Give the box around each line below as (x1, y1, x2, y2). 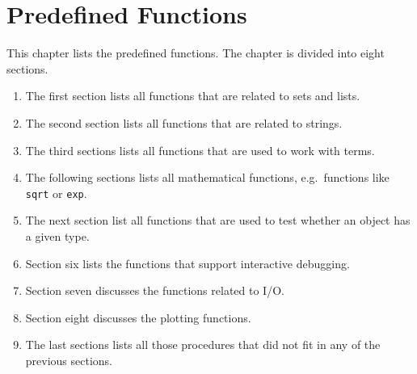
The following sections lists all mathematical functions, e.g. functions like (25, 169, 390, 186)
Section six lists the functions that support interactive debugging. (25, 254, 350, 271)
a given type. (25, 227, 90, 244)
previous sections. (25, 351, 113, 368)
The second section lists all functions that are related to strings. (25, 114, 343, 131)
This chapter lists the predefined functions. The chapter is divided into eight (6, 44, 385, 61)
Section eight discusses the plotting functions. (25, 309, 251, 326)
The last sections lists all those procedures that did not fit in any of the (25, 336, 381, 353)
